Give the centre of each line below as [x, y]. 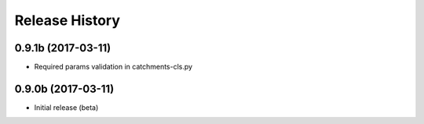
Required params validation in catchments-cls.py [113, 67]
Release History [68, 20]
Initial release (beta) [66, 107]
